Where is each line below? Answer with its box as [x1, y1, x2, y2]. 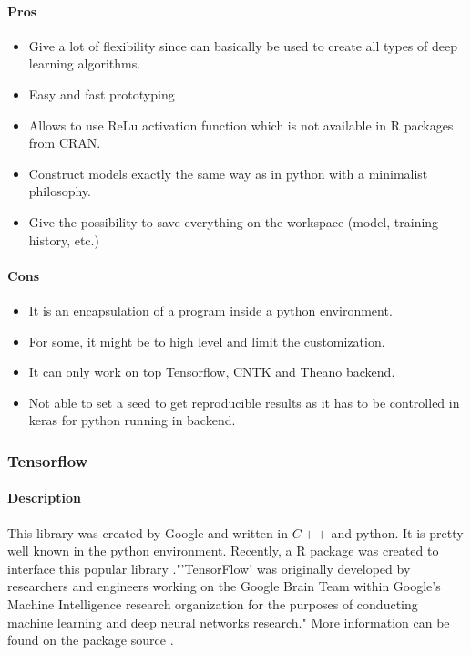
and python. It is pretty [331, 523, 464, 542]
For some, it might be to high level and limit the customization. [28, 331, 385, 350]
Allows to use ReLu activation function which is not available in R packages [28, 115, 454, 134]
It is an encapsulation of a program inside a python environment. [28, 300, 393, 319]
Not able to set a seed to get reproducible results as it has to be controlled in [28, 392, 460, 411]
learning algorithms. [28, 54, 141, 73]
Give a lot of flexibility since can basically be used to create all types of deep [28, 36, 457, 55]
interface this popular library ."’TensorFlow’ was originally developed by [7, 558, 411, 577]
